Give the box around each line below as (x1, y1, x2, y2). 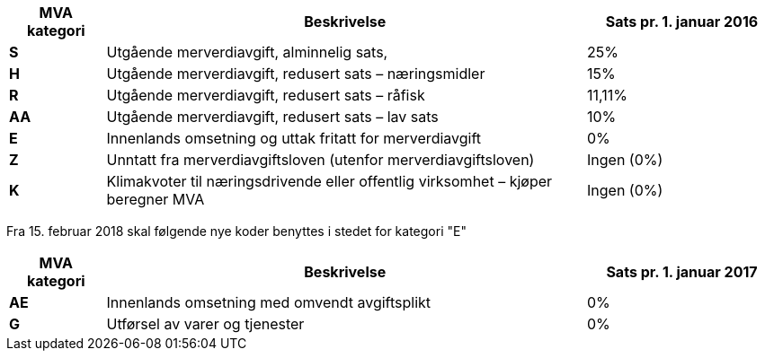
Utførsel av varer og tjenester (106, 315, 305, 333)
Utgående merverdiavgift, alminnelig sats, (106, 43, 388, 61)
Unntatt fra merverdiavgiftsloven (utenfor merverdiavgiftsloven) (106, 151, 535, 169)
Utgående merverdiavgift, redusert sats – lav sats (106, 108, 439, 126)
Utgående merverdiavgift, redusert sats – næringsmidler (106, 65, 485, 83)
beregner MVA (106, 190, 205, 208)
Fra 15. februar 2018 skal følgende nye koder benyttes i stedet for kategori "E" (6, 223, 467, 239)
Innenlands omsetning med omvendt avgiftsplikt (106, 293, 431, 311)
